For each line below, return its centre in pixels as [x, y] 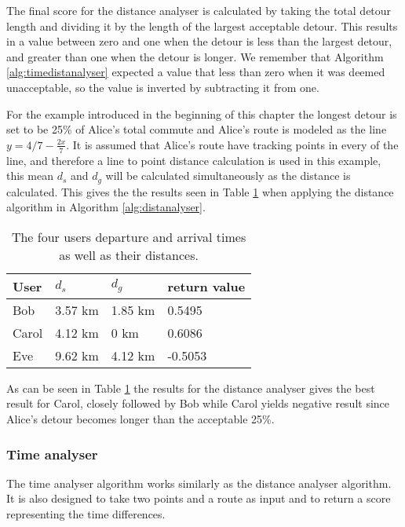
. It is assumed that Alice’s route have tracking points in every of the [232, 144]
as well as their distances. [129, 254]
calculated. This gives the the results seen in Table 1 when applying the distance [200, 191]
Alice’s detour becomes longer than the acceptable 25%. [140, 419]
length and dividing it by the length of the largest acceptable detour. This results [202, 26]
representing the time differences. [86, 514]
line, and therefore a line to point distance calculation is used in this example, [194, 160]
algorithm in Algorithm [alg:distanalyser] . [106, 207]
